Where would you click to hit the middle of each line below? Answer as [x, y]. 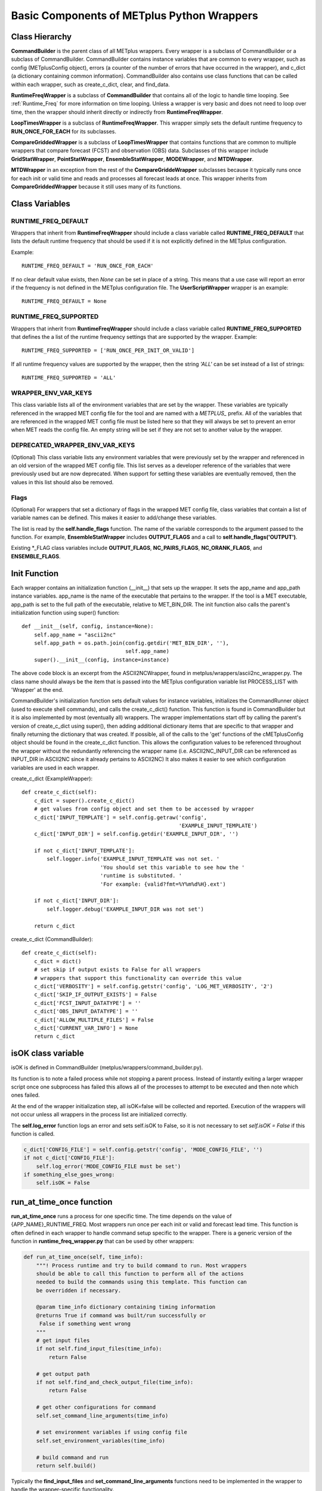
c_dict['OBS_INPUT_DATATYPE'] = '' [86, 1011]
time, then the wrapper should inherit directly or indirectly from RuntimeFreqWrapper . [117, 112]
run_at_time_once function [62, 1202]
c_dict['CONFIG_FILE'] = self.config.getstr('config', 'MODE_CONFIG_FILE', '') [143, 1149]
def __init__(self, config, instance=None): [88, 627]
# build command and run [72, 1457]
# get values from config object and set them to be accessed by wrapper [144, 809]
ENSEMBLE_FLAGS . [36, 556]
